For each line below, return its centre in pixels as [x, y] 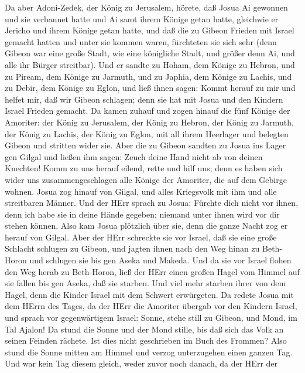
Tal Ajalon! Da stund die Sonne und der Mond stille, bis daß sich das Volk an [144, 329]
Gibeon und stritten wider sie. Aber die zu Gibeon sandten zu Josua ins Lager [145, 145]
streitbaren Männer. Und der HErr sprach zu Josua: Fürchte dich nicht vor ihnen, [152, 203]
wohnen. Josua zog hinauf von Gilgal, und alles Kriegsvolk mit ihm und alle [141, 191]
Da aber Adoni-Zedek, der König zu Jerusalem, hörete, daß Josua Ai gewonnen [146, 7]
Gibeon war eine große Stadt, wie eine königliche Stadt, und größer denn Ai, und [150, 53]
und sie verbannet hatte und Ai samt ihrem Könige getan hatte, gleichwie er [142, 18]
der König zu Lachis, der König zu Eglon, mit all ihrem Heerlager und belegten [147, 133]
